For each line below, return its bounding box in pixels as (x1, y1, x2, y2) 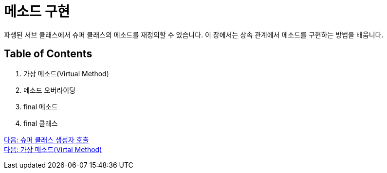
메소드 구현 (4, 3, 70, 20)
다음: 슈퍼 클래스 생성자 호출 (4, 135, 89, 144)
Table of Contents (4, 48, 92, 60)
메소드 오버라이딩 (23, 86, 75, 94)
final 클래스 (23, 119, 58, 127)
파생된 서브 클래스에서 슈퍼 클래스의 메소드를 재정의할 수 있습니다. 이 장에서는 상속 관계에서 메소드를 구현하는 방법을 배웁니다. (4, 30, 384, 39)
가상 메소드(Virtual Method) (23, 69, 109, 78)
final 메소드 (23, 102, 58, 111)
